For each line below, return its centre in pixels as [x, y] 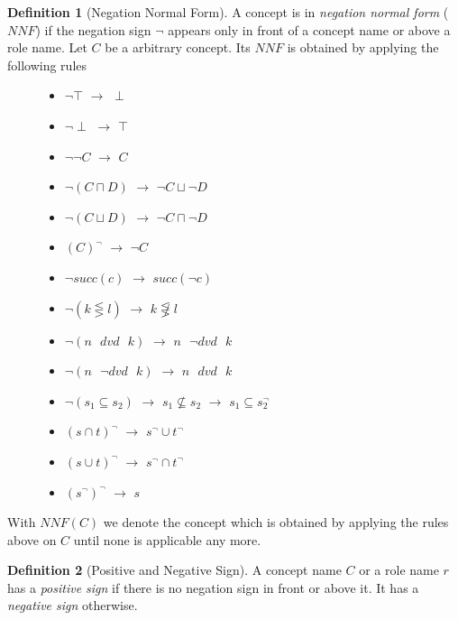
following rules [47, 65]
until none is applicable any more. [167, 539]
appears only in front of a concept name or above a [309, 29]
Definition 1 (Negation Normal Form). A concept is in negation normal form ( [228, 12]
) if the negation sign [93, 29]
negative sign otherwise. [73, 605]
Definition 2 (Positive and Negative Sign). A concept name [174, 570]
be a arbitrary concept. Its [178, 47]
